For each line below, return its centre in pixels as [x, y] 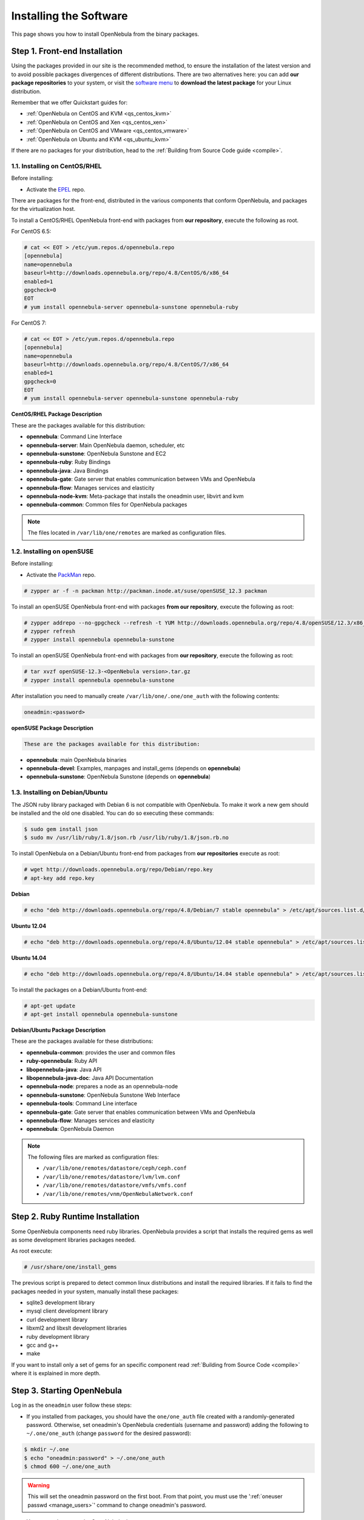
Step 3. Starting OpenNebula [67, 1391]
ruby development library [58, 1336]
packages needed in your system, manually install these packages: [95, 1291]
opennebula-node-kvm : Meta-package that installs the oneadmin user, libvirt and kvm [135, 496]
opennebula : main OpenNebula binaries [76, 759]
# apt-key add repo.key [59, 878]
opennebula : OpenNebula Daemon [70, 1129]
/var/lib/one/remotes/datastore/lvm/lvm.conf [112, 1177]
